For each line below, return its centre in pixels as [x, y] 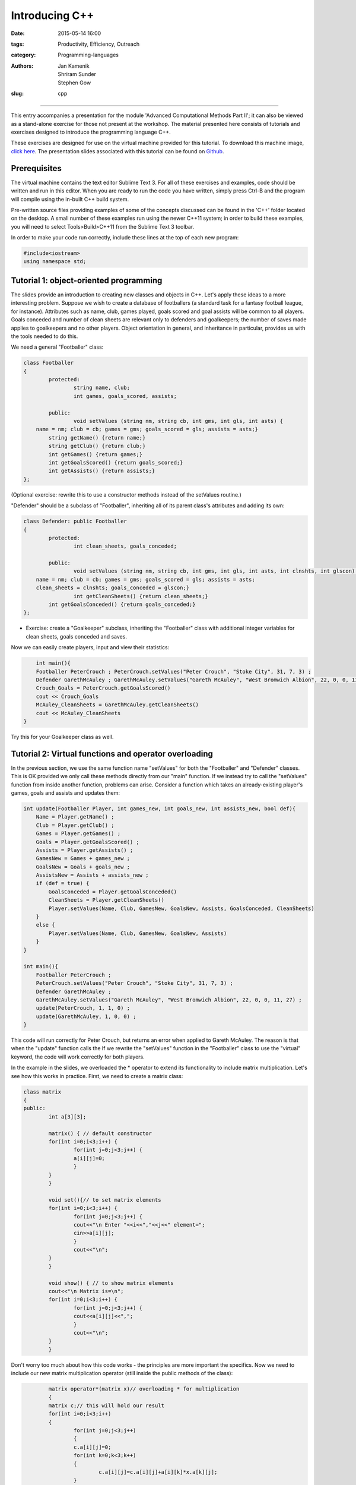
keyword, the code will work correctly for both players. [78, 1057]
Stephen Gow [74, 83]
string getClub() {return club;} [97, 446]
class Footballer [49, 363]
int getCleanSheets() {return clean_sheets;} [141, 596]
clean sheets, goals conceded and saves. [77, 636]
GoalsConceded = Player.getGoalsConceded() [113, 892]
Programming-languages [88, 55]
